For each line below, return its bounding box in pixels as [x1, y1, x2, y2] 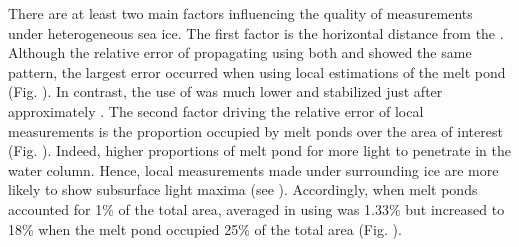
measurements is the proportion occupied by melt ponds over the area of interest [8, 120, 503, 141]
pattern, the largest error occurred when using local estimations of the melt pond [8, 61, 506, 82]
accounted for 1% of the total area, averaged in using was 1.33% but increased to [8, 198, 505, 219]
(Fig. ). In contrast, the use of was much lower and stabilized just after [8, 81, 443, 102]
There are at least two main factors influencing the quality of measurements [8, 3, 473, 23]
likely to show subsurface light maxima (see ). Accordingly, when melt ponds [8, 179, 478, 200]
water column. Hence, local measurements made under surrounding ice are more [8, 159, 499, 180]
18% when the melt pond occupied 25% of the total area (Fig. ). [8, 218, 402, 239]
